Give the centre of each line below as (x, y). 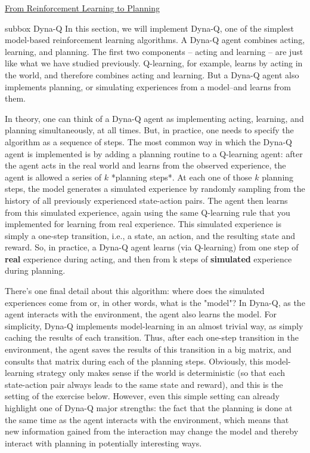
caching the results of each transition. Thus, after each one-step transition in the (152, 337)
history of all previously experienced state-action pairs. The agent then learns (146, 200)
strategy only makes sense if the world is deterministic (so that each (161, 373)
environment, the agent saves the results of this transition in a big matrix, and (148, 349)
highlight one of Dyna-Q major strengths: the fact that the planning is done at (149, 408)
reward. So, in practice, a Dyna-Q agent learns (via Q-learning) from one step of (152, 247)
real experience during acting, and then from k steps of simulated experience (148, 258)
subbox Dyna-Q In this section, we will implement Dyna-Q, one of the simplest (149, 28)
